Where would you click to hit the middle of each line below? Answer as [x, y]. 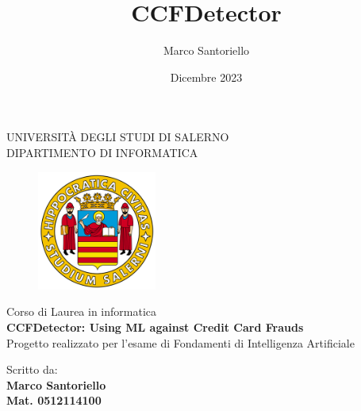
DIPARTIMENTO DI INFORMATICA [102, 152]
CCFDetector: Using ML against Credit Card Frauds [155, 327]
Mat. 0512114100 [54, 400]
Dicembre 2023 [206, 77]
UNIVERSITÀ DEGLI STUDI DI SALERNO [118, 137]
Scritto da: [32, 369]
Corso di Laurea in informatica [82, 311]
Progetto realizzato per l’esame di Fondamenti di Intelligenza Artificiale [180, 342]
